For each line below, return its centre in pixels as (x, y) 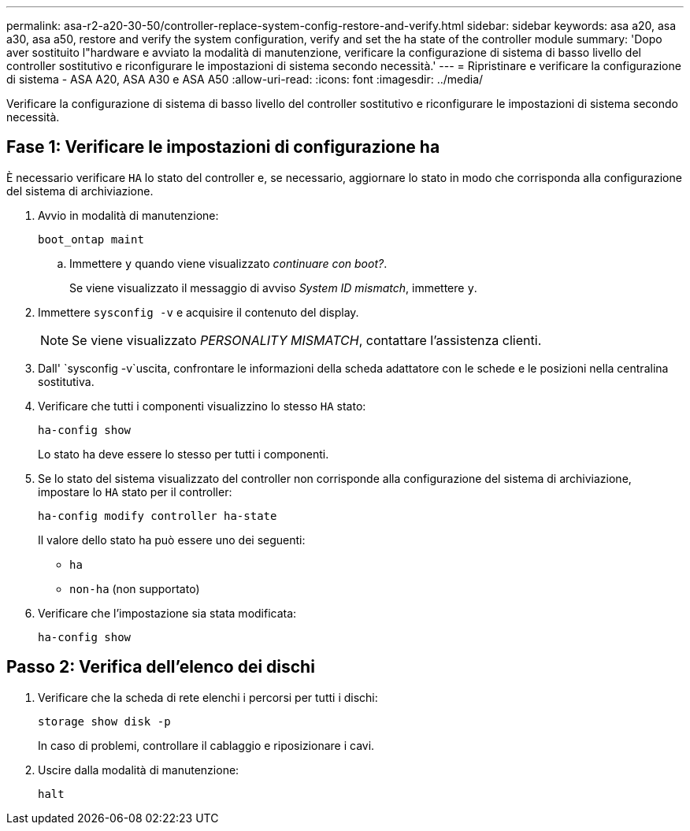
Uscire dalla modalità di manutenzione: (139, 770)
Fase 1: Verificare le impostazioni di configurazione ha (223, 147)
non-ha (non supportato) (135, 588)
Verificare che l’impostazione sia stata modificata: (167, 613)
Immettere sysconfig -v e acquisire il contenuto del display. (198, 312)
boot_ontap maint (91, 239)
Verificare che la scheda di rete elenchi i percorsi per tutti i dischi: (208, 697)
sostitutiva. (66, 381)
